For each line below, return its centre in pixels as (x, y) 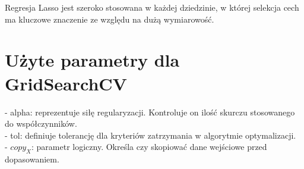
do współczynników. (41, 123)
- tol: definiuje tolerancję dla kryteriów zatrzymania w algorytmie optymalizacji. (151, 135)
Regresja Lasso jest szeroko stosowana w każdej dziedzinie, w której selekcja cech (152, 7)
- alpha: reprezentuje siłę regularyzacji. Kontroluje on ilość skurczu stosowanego (150, 112)
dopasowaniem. (32, 159)
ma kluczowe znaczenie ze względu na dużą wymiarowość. (110, 19)
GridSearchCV (66, 83)
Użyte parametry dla (92, 60)
